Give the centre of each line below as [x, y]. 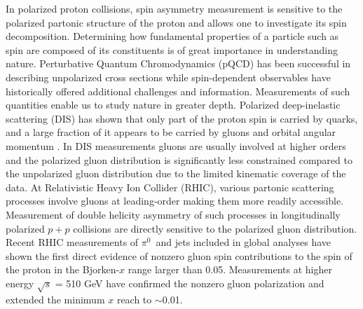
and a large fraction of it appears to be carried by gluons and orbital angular [171, 132]
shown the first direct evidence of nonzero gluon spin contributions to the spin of [179, 255]
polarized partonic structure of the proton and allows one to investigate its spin [176, 22]
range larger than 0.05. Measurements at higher [230, 269]
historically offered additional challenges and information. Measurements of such [178, 91]
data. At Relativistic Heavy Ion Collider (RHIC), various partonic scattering [170, 187]
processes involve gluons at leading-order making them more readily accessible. [175, 201]
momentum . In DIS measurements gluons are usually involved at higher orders [176, 145]
